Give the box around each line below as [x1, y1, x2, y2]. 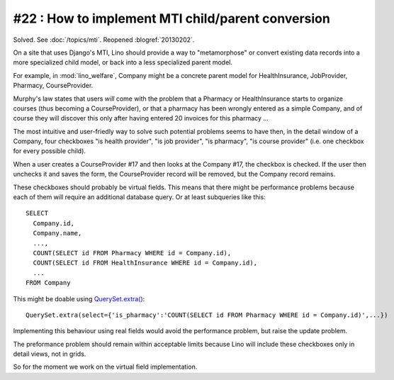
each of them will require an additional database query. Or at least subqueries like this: [13, 193, 266, 201]
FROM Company [26, 279, 71, 287]
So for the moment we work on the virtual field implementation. [13, 362, 198, 371]
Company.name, [33, 229, 82, 238]
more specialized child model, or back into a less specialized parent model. [13, 58, 233, 67]
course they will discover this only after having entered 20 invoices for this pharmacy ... [13, 114, 269, 123]
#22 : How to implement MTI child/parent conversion [13, 11, 331, 26]
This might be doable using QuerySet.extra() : [13, 294, 145, 303]
